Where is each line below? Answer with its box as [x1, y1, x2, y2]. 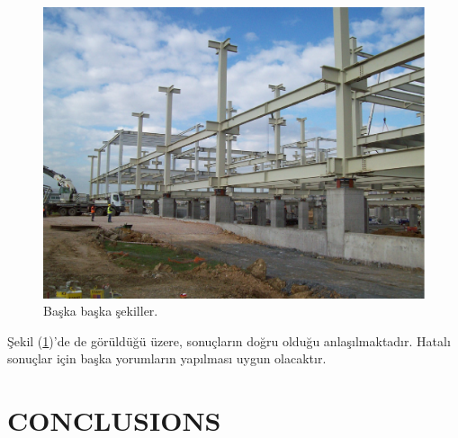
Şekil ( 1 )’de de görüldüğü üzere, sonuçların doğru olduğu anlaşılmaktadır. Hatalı [7, 331, 451, 350]
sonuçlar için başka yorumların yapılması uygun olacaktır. [7, 349, 327, 368]
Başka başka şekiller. [43, 301, 158, 320]
